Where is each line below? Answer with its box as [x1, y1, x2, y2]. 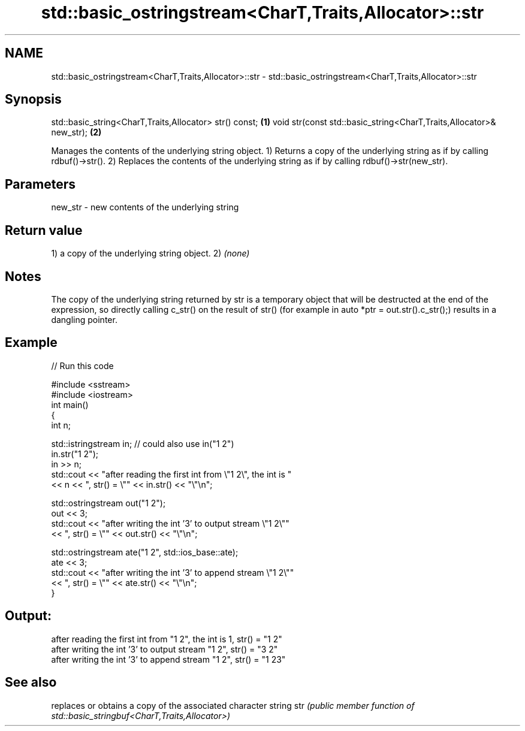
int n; [51, 419, 71, 430]
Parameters [5, 176, 76, 192]
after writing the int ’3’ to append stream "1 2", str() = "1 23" [51, 654, 286, 664]
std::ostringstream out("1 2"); [51, 497, 166, 508]
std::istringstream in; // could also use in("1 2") [51, 438, 234, 449]
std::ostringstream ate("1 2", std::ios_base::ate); [51, 546, 239, 557]
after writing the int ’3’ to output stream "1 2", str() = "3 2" [51, 644, 278, 654]
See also [5, 675, 57, 690]
